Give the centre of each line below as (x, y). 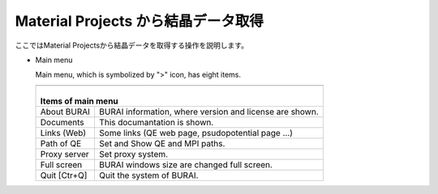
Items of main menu (79, 101)
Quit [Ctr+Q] (64, 175)
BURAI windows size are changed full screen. (186, 164)
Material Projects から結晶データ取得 (139, 21)
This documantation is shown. (156, 122)
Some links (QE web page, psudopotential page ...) (196, 133)
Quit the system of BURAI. (148, 175)
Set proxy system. (133, 154)
